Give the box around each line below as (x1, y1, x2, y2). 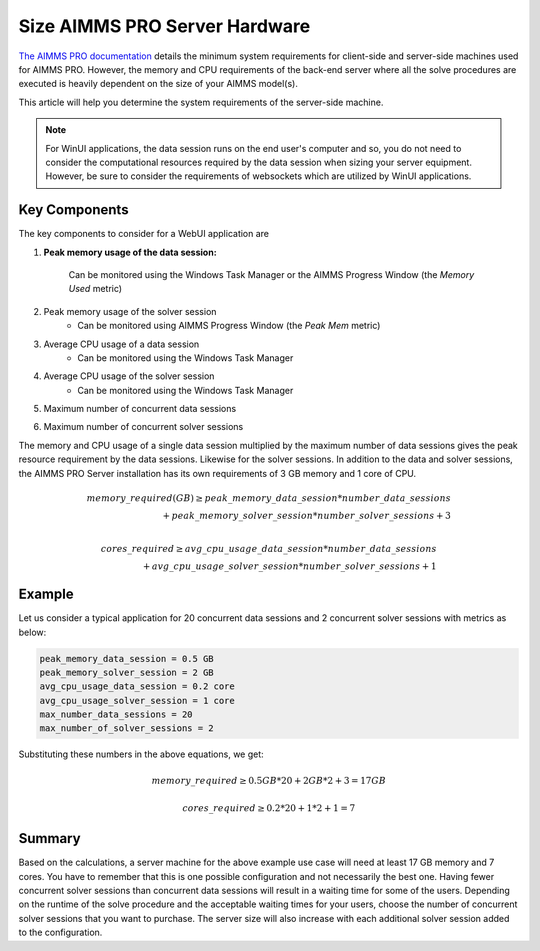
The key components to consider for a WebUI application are (18, 228, 270, 240)
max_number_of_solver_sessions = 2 (39, 723, 214, 734)
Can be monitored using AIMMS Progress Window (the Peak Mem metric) (77, 320, 381, 332)
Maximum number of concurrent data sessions (43, 403, 237, 415)
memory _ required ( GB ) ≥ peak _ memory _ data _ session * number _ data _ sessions (86, 492, 452, 504)
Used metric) (68, 283, 123, 295)
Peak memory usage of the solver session (43, 305, 217, 317)
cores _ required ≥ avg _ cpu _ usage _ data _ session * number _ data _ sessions (100, 543, 437, 554)
